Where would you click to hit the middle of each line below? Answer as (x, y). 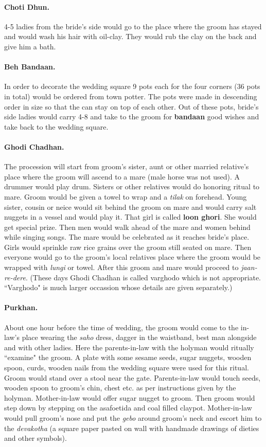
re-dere (15, 277)
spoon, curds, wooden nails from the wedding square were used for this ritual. (127, 368)
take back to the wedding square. (56, 126)
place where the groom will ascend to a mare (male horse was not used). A (122, 176)
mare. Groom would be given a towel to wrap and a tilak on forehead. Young (126, 196)
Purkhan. (21, 307)
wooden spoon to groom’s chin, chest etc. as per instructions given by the (120, 388)
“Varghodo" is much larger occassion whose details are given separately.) (118, 287)
